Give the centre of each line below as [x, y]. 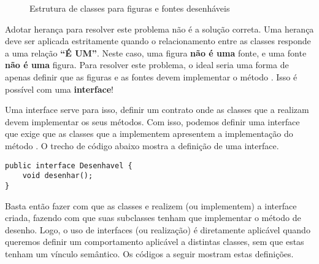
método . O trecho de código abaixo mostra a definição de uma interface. [142, 145]
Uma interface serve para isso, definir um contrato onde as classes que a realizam [157, 110]
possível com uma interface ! [59, 89]
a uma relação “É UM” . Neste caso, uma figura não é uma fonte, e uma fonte [156, 52]
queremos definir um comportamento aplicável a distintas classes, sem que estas [155, 242]
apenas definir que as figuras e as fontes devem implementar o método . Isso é [151, 76]
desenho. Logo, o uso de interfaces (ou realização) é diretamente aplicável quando [158, 229]
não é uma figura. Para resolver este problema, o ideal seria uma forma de [147, 65]
